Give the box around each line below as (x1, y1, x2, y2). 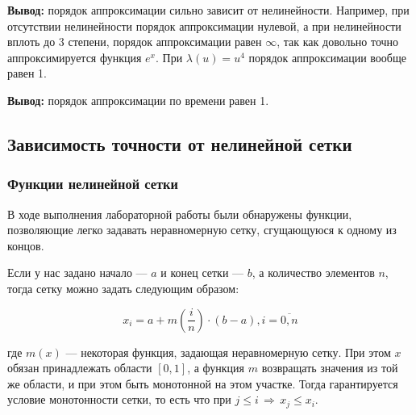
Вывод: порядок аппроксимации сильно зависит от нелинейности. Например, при (7, 2, 410, 18)
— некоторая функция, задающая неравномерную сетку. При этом (65, 343, 391, 360)
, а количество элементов (252, 264, 375, 281)
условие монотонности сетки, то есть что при (7, 391, 231, 408)
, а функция (187, 359, 245, 376)
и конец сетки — (160, 264, 244, 281)
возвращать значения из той (261, 359, 398, 376)
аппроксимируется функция (7, 48, 142, 65)
